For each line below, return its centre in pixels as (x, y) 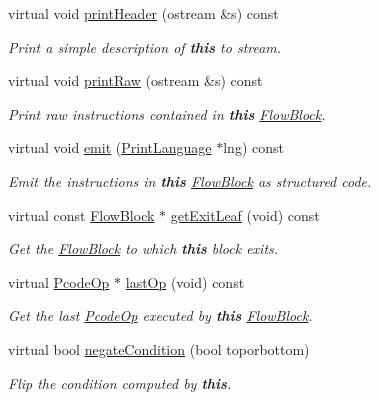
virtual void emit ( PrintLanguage (110, 147)
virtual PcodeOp (59, 281)
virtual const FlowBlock (81, 214)
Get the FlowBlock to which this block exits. (143, 248)
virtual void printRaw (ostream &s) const (135, 80)
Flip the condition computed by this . (120, 382)
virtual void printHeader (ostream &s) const (143, 13)
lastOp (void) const (185, 281)
